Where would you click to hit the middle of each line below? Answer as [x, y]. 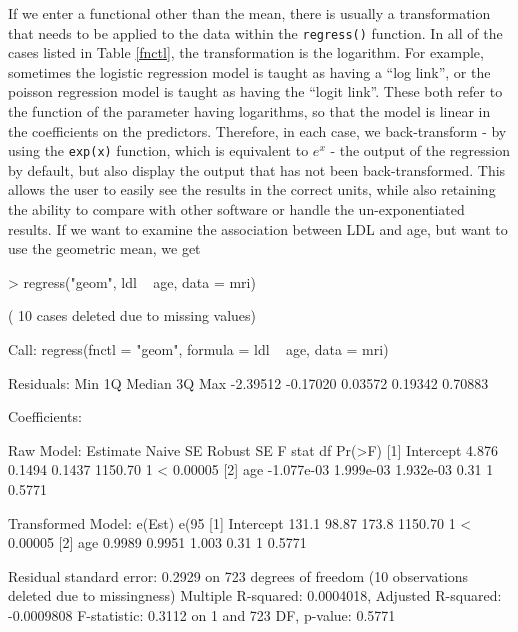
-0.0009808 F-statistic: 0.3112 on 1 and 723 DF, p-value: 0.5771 [202, 614]
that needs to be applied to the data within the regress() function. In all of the [255, 32]
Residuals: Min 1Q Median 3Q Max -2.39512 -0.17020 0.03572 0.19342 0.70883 [248, 382]
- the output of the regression [420, 150]
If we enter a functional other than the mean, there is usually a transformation [249, 13]
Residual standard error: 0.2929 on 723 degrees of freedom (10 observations [238, 575]
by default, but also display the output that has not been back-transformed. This [257, 169]
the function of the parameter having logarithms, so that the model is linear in [249, 111]
